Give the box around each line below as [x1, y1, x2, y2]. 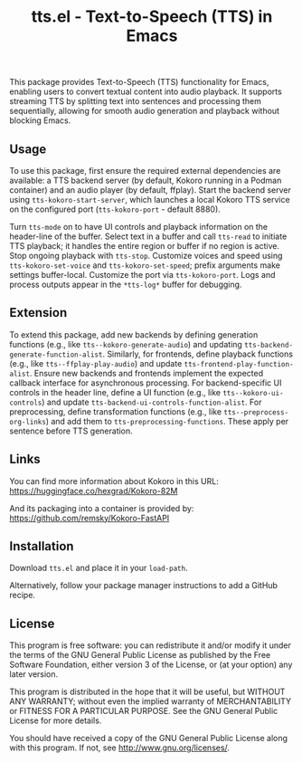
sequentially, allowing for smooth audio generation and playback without [9, 106, 280, 117]
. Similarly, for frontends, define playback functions [102, 348, 294, 359]
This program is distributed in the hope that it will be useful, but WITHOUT [9, 686, 286, 698]
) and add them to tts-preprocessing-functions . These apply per [45, 415, 289, 426]
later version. [9, 669, 59, 680]
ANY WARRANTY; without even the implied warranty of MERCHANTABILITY [9, 696, 292, 707]
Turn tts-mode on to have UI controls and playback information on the [9, 222, 269, 232]
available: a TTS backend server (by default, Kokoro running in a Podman [9, 175, 282, 186]
